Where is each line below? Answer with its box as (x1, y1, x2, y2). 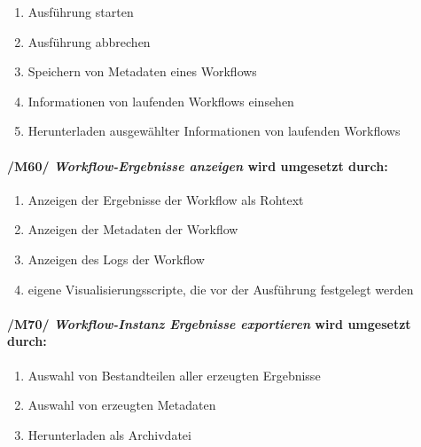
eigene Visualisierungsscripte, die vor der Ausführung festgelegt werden (27, 279, 414, 298)
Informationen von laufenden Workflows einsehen (27, 91, 294, 110)
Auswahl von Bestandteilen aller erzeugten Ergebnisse (27, 365, 321, 384)
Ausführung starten (27, 3, 134, 20)
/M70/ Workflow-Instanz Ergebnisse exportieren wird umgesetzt (7, 314, 411, 333)
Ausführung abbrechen (27, 32, 151, 51)
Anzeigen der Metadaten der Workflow (27, 220, 238, 239)
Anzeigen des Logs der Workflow (27, 249, 205, 268)
